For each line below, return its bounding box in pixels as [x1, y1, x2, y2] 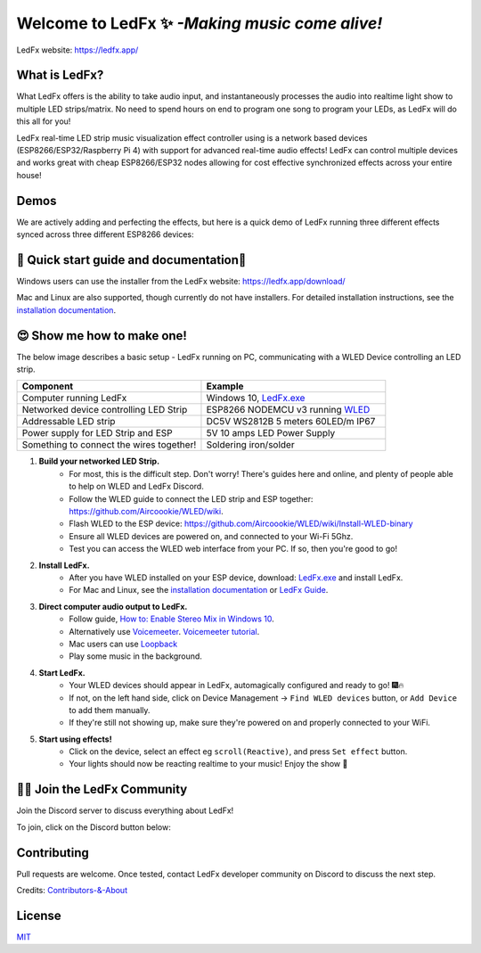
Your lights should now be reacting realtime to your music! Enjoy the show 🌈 [69, 759, 348, 769]
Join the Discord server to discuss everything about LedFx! [16, 805, 234, 816]
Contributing [16, 845, 89, 860]
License [16, 908, 61, 923]
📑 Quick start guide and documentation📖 [16, 252, 247, 267]
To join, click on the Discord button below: [16, 821, 171, 833]
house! [16, 169, 42, 180]
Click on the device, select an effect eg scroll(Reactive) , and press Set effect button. [69, 746, 408, 757]
